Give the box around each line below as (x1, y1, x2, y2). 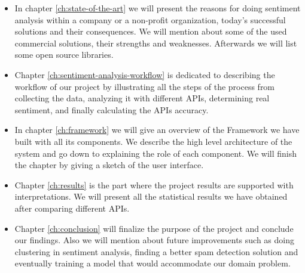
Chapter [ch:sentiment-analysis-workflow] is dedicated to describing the (14, 68, 275, 80)
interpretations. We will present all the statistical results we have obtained (14, 190, 288, 203)
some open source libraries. (14, 48, 114, 61)
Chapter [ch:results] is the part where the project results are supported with (14, 178, 294, 191)
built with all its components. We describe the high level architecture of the (14, 135, 292, 147)
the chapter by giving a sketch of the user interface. (14, 159, 204, 171)
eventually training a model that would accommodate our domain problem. (14, 257, 291, 269)
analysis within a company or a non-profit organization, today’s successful (14, 13, 286, 26)
